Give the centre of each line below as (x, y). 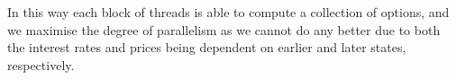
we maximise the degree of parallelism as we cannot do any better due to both (224, 29)
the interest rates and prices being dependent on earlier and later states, (207, 47)
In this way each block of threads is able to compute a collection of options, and (228, 12)
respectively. (41, 64)
